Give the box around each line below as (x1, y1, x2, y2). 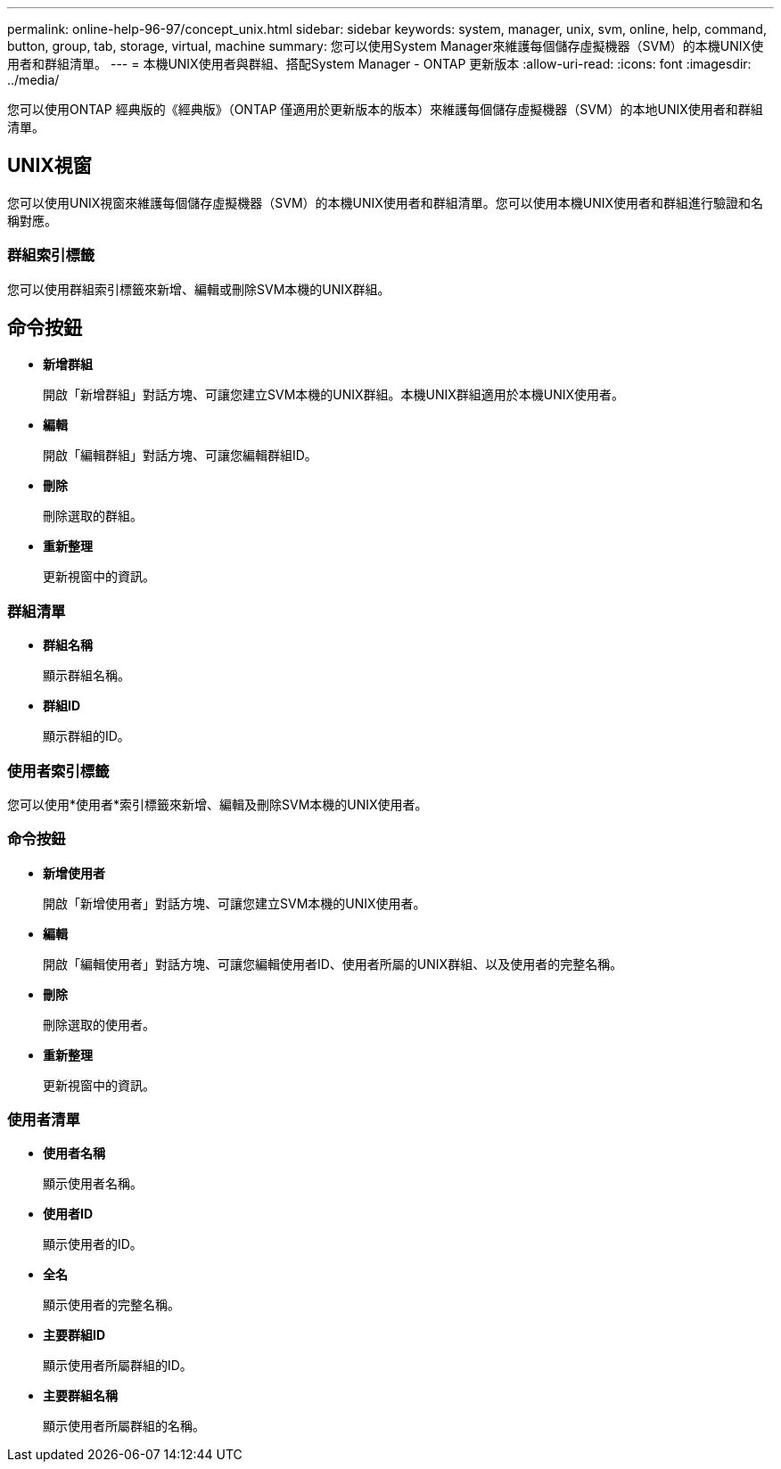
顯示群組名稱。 (43, 668, 130, 684)
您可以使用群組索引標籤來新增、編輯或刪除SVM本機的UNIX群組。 (7, 281, 390, 297)
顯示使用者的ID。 (43, 1236, 143, 1252)
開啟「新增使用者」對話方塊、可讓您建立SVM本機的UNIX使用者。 (43, 895, 426, 911)
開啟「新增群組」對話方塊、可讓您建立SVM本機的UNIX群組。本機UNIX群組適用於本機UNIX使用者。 (43, 387, 625, 403)
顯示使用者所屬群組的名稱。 (43, 1418, 205, 1434)
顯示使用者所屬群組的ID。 (43, 1358, 193, 1374)
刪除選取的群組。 (43, 508, 143, 524)
